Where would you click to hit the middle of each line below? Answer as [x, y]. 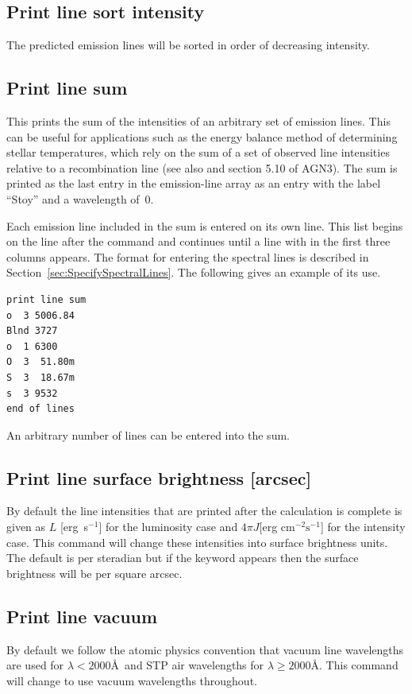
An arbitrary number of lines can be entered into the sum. [148, 434]
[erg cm [277, 527]
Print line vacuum [82, 616]
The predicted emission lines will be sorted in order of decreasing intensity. [188, 45]
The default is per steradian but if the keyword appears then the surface [183, 558]
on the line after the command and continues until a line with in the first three [198, 241]
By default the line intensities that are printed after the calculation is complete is [204, 511]
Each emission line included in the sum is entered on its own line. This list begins [205, 225]
